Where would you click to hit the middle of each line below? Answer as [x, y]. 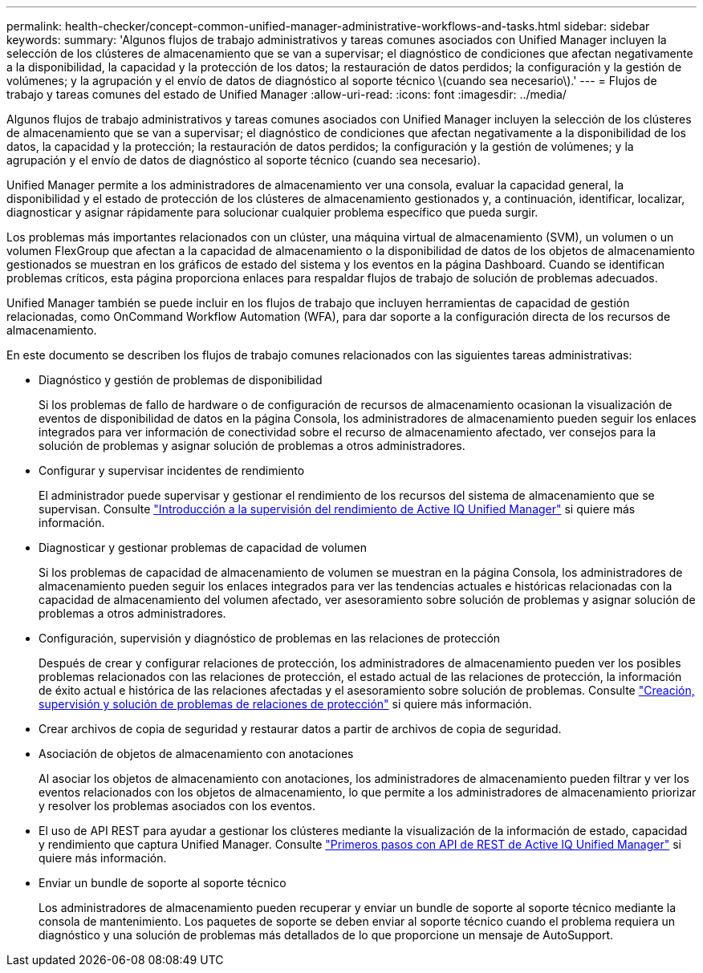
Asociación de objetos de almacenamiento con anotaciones [196, 754]
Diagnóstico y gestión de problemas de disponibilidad [181, 380]
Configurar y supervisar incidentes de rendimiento [172, 470]
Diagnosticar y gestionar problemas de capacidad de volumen [203, 547]
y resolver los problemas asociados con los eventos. [177, 806]
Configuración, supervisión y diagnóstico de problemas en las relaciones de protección [270, 638]
